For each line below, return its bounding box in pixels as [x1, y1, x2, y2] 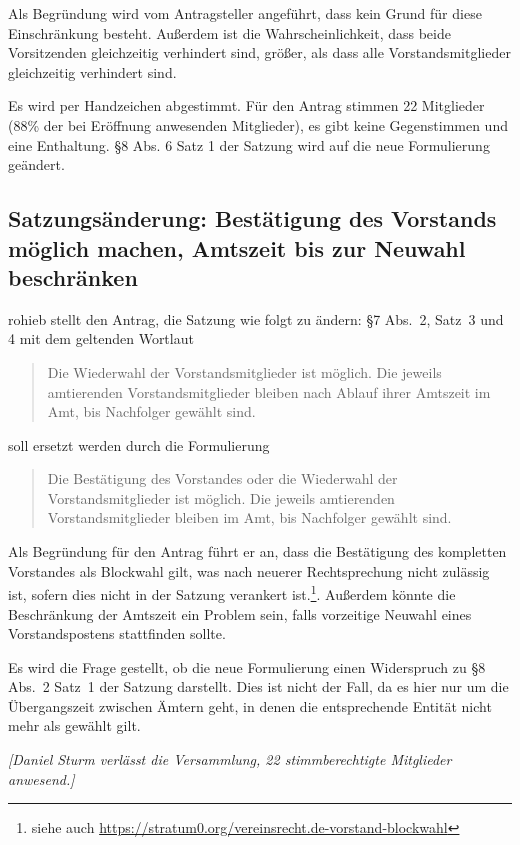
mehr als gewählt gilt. [8, 715, 141, 736]
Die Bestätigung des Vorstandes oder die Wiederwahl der [47, 468, 398, 489]
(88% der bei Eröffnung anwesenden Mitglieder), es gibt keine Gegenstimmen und [8, 114, 508, 135]
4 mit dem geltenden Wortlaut [8, 328, 194, 349]
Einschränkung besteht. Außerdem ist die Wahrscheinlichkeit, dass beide [8, 22, 451, 43]
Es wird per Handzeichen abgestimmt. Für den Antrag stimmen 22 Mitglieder [8, 95, 485, 116]
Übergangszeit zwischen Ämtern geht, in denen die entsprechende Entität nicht [8, 695, 492, 716]
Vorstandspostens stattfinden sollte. [8, 623, 226, 644]
